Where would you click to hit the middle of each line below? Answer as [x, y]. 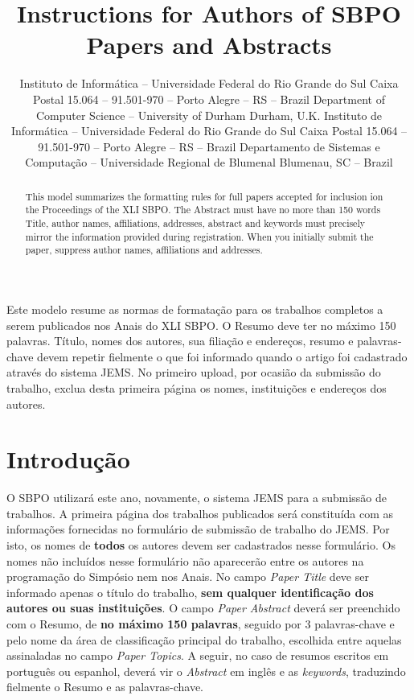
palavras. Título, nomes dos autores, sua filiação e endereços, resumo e [180, 341]
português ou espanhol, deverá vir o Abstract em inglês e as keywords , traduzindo [206, 671]
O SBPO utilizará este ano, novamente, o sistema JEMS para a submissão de [197, 498]
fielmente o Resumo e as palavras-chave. [105, 687]
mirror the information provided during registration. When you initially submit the [199, 236]
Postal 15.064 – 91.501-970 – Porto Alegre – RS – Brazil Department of [209, 99]
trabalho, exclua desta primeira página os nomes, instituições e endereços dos [197, 387]
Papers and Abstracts [209, 45]
